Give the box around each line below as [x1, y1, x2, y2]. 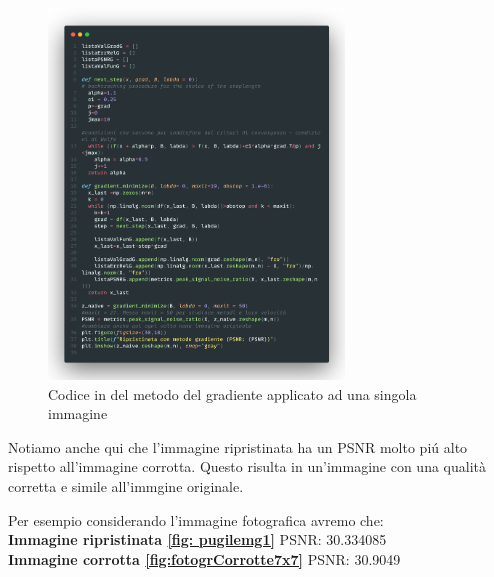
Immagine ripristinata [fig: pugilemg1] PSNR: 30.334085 [8, 529, 387, 550]
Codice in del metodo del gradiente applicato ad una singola [48, 383, 417, 404]
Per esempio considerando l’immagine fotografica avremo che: [8, 509, 384, 530]
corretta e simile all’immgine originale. [8, 475, 244, 496]
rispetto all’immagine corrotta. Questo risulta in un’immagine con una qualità [8, 456, 486, 477]
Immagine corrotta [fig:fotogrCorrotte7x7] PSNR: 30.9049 [8, 548, 401, 569]
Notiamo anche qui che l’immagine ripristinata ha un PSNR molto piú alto [8, 436, 468, 457]
